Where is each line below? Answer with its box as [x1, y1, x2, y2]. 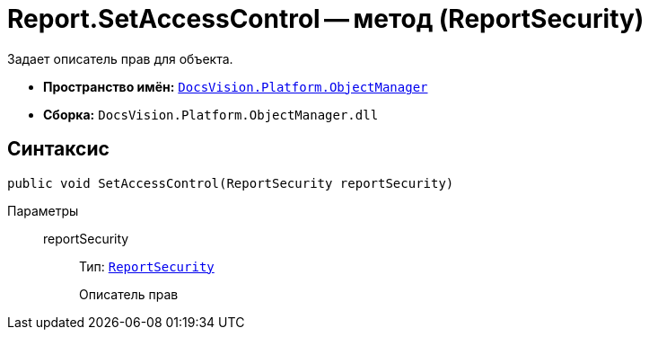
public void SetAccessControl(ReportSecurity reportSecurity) [7, 175, 454, 191]
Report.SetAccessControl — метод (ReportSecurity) [7, 4, 645, 34]
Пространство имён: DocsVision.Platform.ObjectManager [43, 78, 428, 94]
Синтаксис [7, 137, 110, 161]
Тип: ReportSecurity [79, 258, 215, 274]
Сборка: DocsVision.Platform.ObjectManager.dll [43, 106, 379, 122]
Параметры [7, 202, 79, 218]
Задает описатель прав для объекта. [7, 50, 233, 67]
